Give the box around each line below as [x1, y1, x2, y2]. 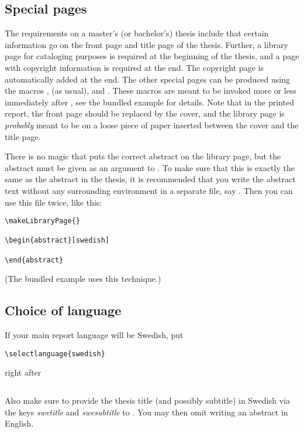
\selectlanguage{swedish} [5, 349, 105, 358]
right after [5, 366, 42, 379]
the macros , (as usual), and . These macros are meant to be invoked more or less [5, 84, 296, 97]
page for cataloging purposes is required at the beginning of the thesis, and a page [5, 50, 299, 62]
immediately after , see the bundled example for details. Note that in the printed [5, 96, 294, 108]
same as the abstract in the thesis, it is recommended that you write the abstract [5, 173, 296, 185]
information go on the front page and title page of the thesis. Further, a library [5, 38, 288, 50]
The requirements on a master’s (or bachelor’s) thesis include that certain [5, 27, 269, 39]
